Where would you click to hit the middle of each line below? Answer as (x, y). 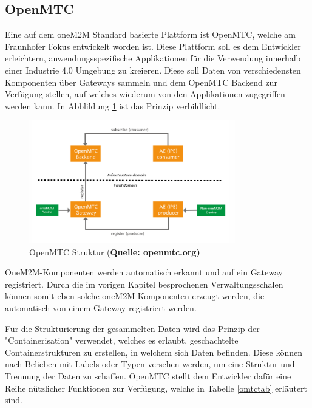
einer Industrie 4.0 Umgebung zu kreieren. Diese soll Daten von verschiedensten (153, 70)
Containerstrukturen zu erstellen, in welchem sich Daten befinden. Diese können (154, 352)
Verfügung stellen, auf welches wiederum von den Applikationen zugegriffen (145, 94)
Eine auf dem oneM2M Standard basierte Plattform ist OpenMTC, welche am (151, 34)
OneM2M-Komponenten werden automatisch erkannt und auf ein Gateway (144, 272)
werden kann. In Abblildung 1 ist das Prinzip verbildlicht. (113, 105)
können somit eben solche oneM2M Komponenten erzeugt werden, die (135, 296)
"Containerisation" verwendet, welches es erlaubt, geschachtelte (122, 340)
